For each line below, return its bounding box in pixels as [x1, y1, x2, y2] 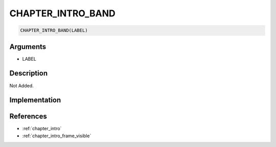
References [9, 112, 47, 121]
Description [9, 69, 48, 78]
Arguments [9, 42, 47, 51]
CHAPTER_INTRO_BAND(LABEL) [20, 28, 88, 33]
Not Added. [9, 82, 34, 89]
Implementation [9, 96, 61, 105]
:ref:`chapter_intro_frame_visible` [22, 133, 91, 139]
